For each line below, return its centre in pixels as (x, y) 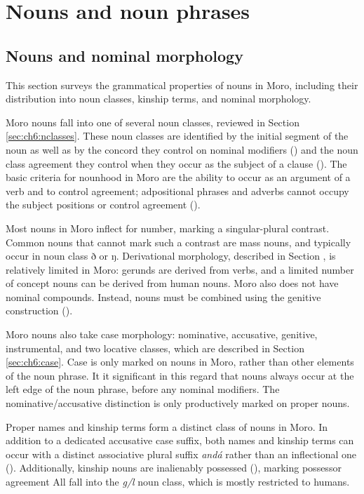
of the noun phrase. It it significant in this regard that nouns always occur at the (180, 375)
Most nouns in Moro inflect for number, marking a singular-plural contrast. (168, 228)
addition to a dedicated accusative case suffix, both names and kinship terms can (180, 440)
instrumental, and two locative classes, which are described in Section (155, 348)
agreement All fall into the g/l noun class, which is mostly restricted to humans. (178, 482)
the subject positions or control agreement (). (103, 205)
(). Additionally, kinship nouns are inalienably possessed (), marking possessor (174, 468)
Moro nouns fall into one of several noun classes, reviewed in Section (153, 122)
